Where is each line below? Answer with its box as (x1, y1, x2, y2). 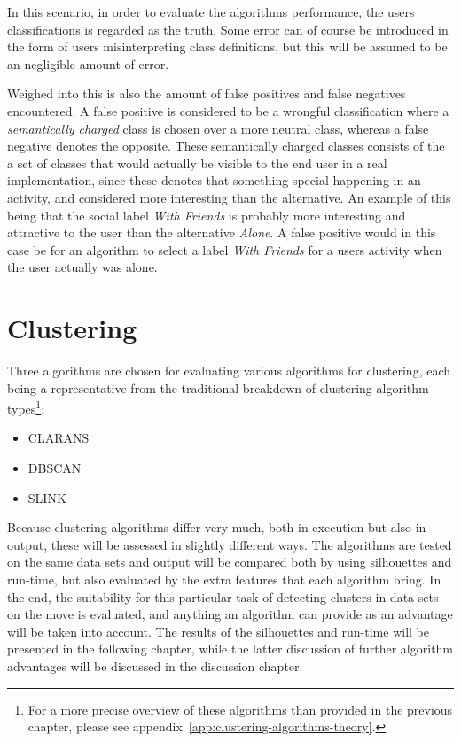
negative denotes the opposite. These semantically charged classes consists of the (7, 136, 445, 155)
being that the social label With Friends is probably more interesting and (7, 205, 406, 224)
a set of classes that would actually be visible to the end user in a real (7, 153, 387, 172)
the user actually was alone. (7, 258, 158, 276)
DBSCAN (27, 459, 82, 477)
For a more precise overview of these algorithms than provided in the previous (27, 699, 453, 718)
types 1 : (7, 397, 45, 417)
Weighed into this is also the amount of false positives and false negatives (7, 84, 406, 103)
